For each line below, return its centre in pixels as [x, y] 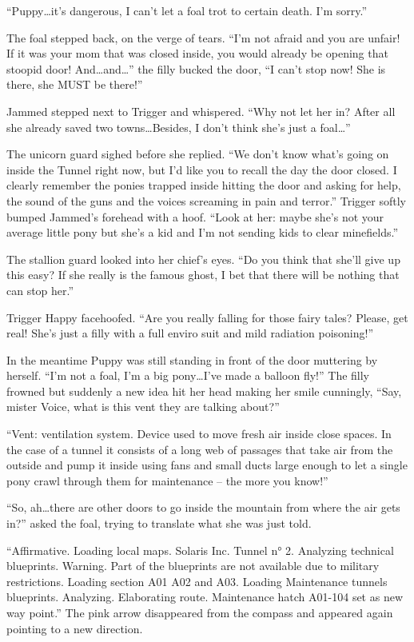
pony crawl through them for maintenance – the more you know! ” [167, 480]
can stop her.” [40, 290]
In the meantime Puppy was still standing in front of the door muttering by [192, 359]
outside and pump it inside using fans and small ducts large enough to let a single [207, 465]
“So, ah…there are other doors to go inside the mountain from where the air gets [203, 507]
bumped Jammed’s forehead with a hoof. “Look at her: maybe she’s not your [195, 216]
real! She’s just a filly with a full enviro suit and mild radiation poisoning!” [190, 333]
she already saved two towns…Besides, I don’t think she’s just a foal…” [179, 127]
